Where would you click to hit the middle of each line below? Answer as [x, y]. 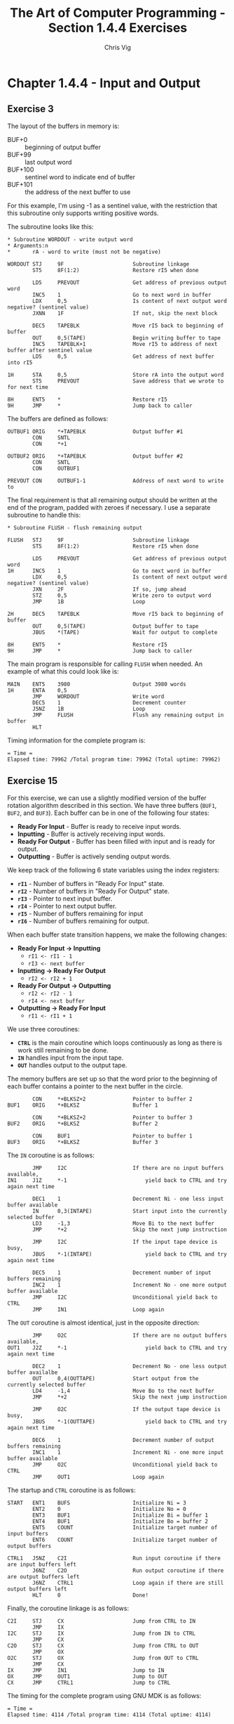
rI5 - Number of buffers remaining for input [80, 913]
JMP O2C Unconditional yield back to [125, 1465]
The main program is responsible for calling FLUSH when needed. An [105, 664]
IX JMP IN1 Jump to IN [86, 1670]
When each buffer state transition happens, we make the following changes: [117, 934]
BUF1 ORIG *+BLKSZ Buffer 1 [83, 1105]
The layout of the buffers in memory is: [63, 126]
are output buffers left [43, 1576]
